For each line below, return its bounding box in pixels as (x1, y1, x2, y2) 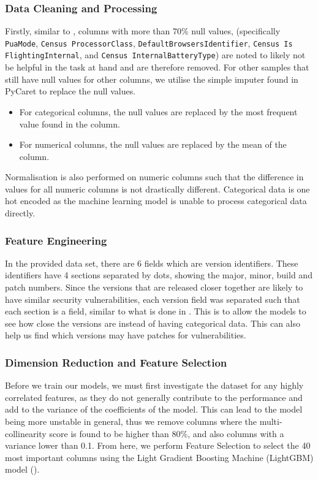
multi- (259, 415, 282, 428)
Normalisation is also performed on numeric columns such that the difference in (5, 170, 304, 183)
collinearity (5, 427, 47, 440)
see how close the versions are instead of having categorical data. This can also (5, 316, 301, 329)
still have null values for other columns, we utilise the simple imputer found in (5, 72, 298, 85)
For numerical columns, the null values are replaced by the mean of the (19, 138, 287, 151)
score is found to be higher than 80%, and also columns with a (49, 427, 284, 440)
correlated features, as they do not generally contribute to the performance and (5, 390, 303, 403)
